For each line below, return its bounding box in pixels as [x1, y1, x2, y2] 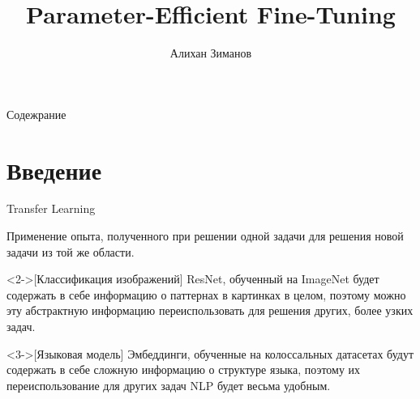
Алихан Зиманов [169, 45, 252, 62]
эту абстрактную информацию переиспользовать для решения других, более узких [6, 302, 414, 319]
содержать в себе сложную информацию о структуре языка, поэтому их [6, 361, 361, 378]
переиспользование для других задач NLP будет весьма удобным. [6, 376, 331, 393]
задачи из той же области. [6, 243, 135, 260]
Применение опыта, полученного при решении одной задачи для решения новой [6, 227, 404, 244]
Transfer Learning [6, 200, 96, 217]
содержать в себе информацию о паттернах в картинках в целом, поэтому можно [6, 286, 406, 303]
